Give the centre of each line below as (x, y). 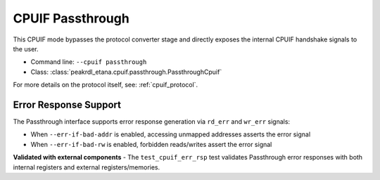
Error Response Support (67, 104)
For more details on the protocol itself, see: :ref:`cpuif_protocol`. (106, 85)
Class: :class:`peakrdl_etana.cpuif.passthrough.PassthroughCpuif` (126, 72)
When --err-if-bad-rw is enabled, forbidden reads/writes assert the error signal (151, 144)
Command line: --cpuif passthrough (89, 62)
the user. (26, 49)
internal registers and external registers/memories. (87, 167)
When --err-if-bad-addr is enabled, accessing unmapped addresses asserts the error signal (171, 134)
